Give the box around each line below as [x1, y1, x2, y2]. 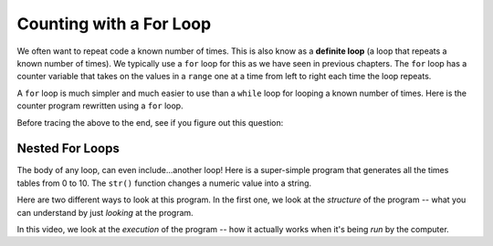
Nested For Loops [16, 141, 121, 157]
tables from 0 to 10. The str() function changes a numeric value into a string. [16, 178, 312, 189]
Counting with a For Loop [16, 14, 212, 34]
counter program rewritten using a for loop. [16, 100, 184, 111]
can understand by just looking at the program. [16, 207, 194, 218]
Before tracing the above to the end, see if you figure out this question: [16, 117, 284, 128]
